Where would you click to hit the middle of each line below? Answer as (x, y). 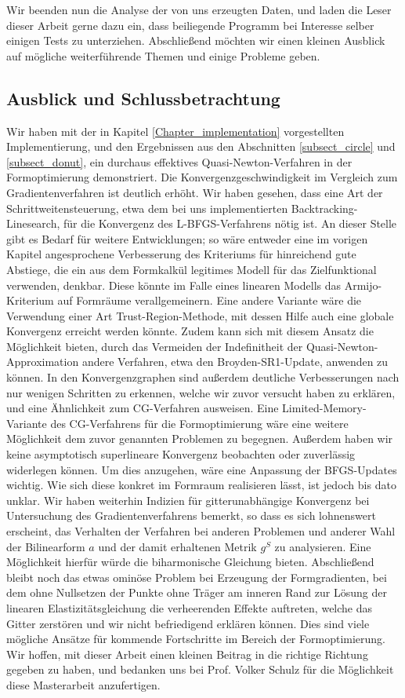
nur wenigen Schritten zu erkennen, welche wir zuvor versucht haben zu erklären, (201, 392)
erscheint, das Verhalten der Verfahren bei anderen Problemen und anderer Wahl (201, 531)
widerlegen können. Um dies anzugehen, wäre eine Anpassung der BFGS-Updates (202, 469)
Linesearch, (33, 223)
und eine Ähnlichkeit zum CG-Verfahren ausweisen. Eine (143, 408)
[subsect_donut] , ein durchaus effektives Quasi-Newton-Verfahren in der (179, 161)
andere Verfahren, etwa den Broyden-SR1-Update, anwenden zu (235, 362)
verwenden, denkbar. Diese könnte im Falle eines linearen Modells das (174, 285)
